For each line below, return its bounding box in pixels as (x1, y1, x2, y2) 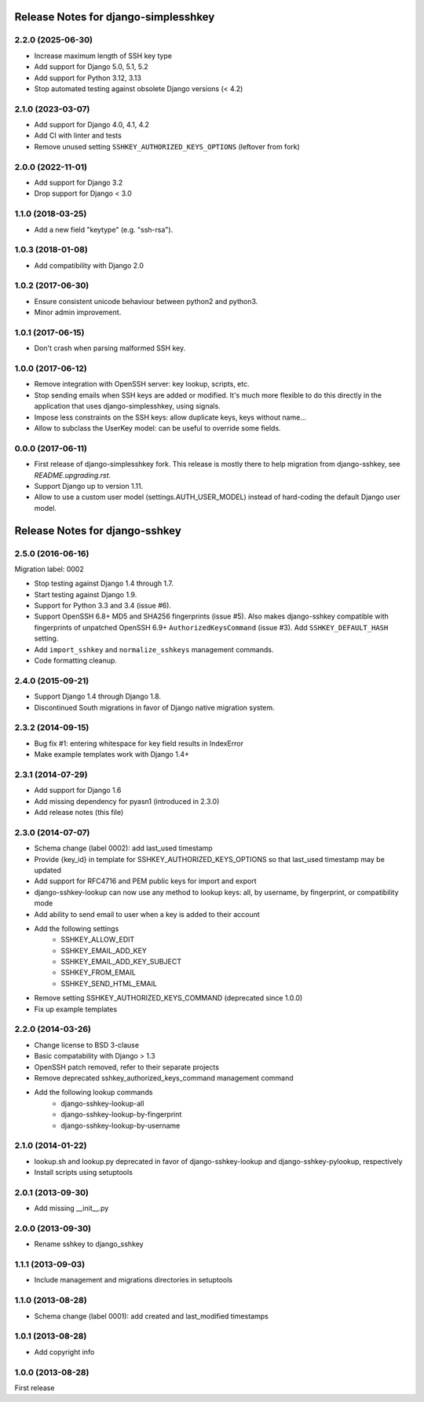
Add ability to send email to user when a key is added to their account (34, 909, 261, 919)
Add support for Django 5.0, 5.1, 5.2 (34, 62, 148, 72)
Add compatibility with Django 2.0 (34, 260, 144, 270)
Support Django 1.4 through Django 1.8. (34, 692, 161, 701)
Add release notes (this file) (34, 808, 124, 817)
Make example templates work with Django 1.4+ (34, 750, 190, 759)
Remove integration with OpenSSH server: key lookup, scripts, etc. (34, 380, 250, 389)
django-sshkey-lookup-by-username (60, 1121, 181, 1130)
